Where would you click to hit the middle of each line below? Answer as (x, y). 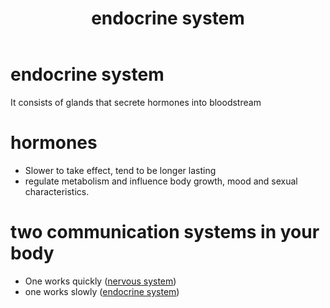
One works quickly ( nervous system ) (100, 281)
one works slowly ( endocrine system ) (102, 291)
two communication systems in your (165, 232)
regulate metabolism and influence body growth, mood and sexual (161, 181)
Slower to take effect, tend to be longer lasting (120, 170)
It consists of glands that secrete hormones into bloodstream (136, 102)
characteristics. (57, 191)
